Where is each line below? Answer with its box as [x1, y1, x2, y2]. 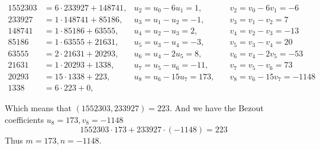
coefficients [5, 114, 44, 126]
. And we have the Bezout [169, 102, 264, 114]
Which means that [5, 102, 72, 114]
